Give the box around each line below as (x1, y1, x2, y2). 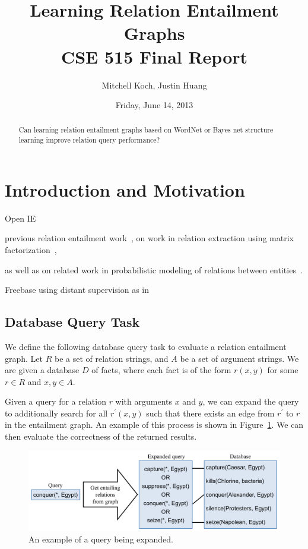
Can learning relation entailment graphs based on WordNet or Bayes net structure (18, 125, 274, 135)
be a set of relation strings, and (54, 352, 169, 364)
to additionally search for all (5, 406, 108, 419)
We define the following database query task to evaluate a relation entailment (5, 340, 287, 352)
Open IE (5, 212, 36, 224)
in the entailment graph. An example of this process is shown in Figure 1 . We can (5, 418, 304, 431)
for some (267, 364, 299, 376)
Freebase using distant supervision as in (5, 283, 150, 296)
